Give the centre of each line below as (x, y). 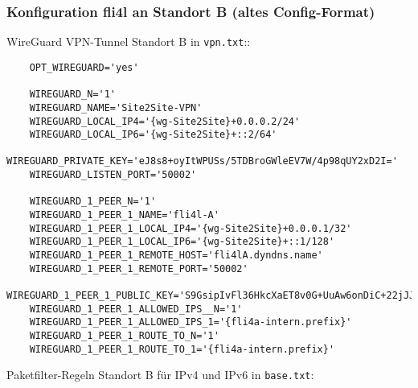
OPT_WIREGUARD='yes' (84, 67)
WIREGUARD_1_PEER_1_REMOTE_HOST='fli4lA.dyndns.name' (176, 256)
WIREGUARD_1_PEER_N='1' (93, 202)
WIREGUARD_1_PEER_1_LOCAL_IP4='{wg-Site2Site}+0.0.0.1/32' (191, 228)
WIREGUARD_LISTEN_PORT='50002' (113, 175)
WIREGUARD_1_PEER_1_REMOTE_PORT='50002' (139, 268)
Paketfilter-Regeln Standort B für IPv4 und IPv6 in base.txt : (160, 375)
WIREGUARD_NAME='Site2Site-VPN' (116, 107)
